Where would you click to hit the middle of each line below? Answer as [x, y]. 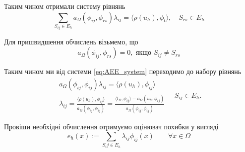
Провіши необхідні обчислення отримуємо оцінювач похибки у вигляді [111, 127]
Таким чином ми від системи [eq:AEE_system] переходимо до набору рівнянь [123, 71]
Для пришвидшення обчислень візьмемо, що [71, 41]
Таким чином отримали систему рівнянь [65, 6]
